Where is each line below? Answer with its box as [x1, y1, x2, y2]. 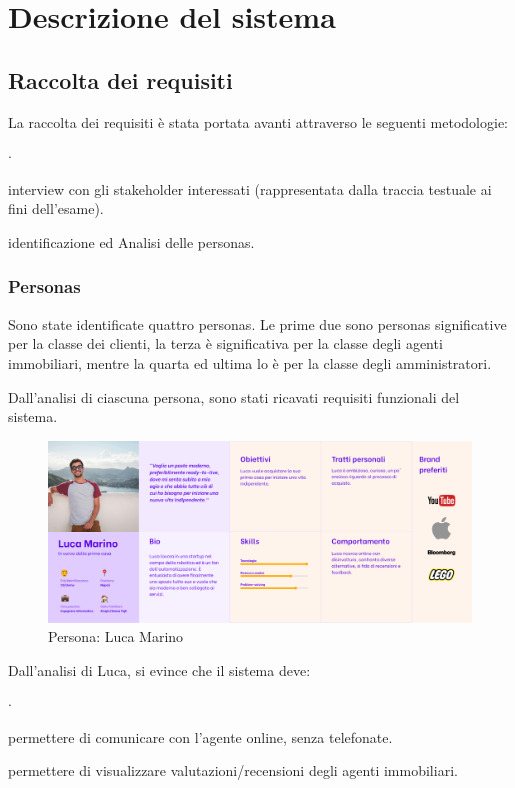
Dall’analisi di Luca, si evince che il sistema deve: [8, 659, 311, 680]
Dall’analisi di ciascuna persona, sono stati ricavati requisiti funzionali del [8, 386, 460, 407]
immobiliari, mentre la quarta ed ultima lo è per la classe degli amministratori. [8, 352, 492, 373]
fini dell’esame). [8, 198, 104, 219]
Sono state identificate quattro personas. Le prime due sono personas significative [8, 313, 507, 334]
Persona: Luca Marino [48, 626, 184, 647]
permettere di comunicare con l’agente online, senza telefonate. [8, 726, 393, 747]
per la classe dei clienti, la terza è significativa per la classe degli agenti [8, 333, 443, 354]
